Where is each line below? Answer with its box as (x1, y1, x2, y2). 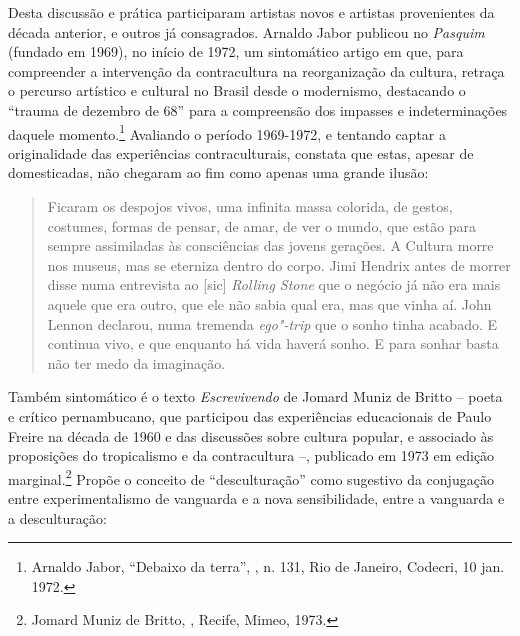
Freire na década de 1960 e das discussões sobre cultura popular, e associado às (8, 425, 494, 446)
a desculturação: (8, 507, 107, 528)
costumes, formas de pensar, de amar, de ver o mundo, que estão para (47, 215, 477, 236)
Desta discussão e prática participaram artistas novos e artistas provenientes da (8, 2, 495, 22)
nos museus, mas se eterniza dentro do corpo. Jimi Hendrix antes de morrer (47, 254, 511, 275)
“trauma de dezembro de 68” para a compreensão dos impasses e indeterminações (8, 99, 508, 120)
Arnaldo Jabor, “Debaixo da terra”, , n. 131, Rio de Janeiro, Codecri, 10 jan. (31, 556, 505, 577)
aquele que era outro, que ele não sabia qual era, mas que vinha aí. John (47, 293, 492, 314)
